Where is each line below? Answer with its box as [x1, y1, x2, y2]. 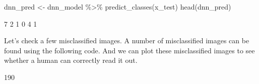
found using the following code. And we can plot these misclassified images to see [4, 45, 255, 55]
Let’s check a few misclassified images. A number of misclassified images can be [4, 35, 249, 46]
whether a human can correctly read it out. [4, 55, 138, 65]
